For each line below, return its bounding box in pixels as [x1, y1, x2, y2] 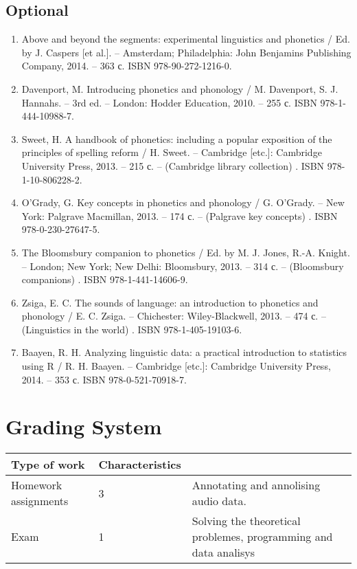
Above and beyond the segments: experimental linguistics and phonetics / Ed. [21, 32, 350, 46]
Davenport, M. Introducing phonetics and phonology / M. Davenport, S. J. [21, 81, 338, 96]
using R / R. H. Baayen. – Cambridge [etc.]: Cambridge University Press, [21, 359, 331, 373]
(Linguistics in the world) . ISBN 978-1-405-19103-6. [21, 322, 242, 336]
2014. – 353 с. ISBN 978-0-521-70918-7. [21, 372, 187, 386]
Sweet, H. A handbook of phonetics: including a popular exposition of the [21, 131, 332, 146]
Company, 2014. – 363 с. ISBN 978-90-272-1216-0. [21, 58, 232, 73]
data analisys [192, 544, 255, 561]
